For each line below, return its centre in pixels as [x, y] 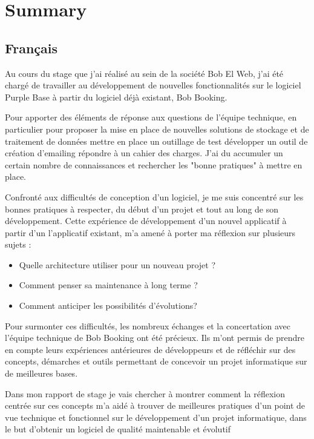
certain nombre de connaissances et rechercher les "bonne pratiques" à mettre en [154, 164]
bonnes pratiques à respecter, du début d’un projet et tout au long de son [142, 209]
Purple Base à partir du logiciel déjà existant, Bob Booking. [116, 97]
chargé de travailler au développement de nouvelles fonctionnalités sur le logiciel [153, 85]
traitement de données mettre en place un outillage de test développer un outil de [156, 141]
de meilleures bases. [41, 373]
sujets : [18, 244]
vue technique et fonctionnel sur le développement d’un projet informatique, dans [156, 417]
